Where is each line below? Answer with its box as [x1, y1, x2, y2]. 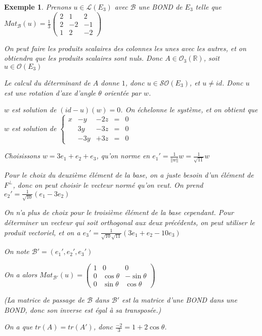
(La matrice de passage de [4, 295, 84, 305]
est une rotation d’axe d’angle [4, 87, 96, 98]
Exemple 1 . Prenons [4, 2, 71, 12]
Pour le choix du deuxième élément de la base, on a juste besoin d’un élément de [4, 170, 254, 180]
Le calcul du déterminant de [4, 77, 91, 88]
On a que [4, 321, 33, 332]
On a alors [4, 269, 37, 280]
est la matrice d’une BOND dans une [122, 295, 237, 305]
